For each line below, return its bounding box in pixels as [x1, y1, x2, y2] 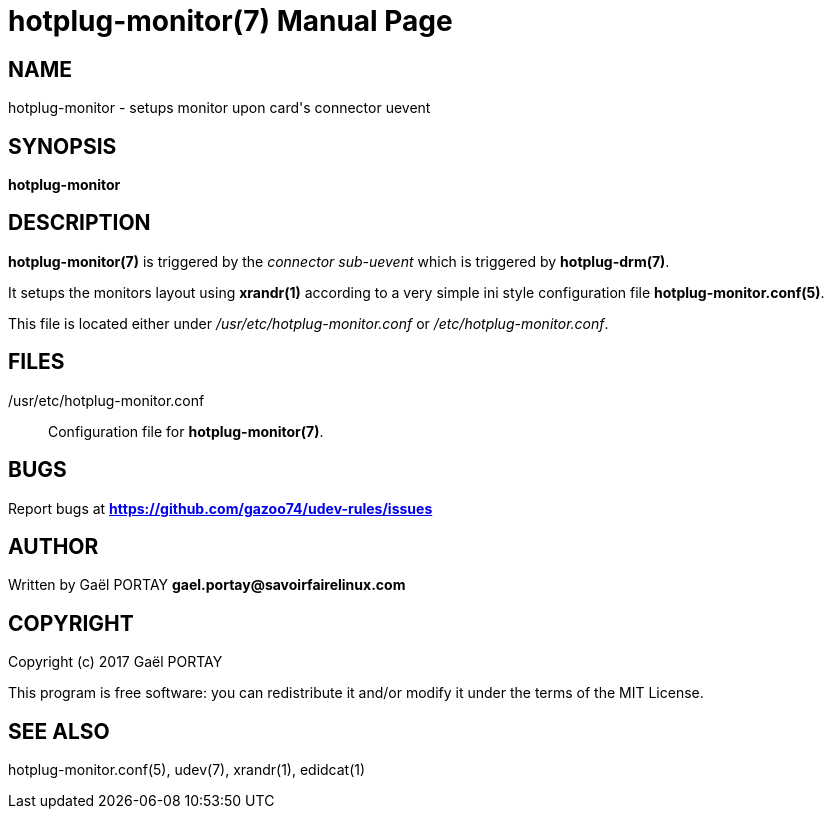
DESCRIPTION [8, 210, 151, 236]
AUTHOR [8, 533, 99, 559]
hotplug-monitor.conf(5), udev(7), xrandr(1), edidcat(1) [8, 761, 366, 779]
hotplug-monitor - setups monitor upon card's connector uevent [8, 99, 431, 117]
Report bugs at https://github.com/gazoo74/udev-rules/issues [8, 499, 433, 517]
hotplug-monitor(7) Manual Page [8, 4, 453, 38]
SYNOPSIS [8, 133, 117, 159]
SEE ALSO [8, 718, 110, 744]
